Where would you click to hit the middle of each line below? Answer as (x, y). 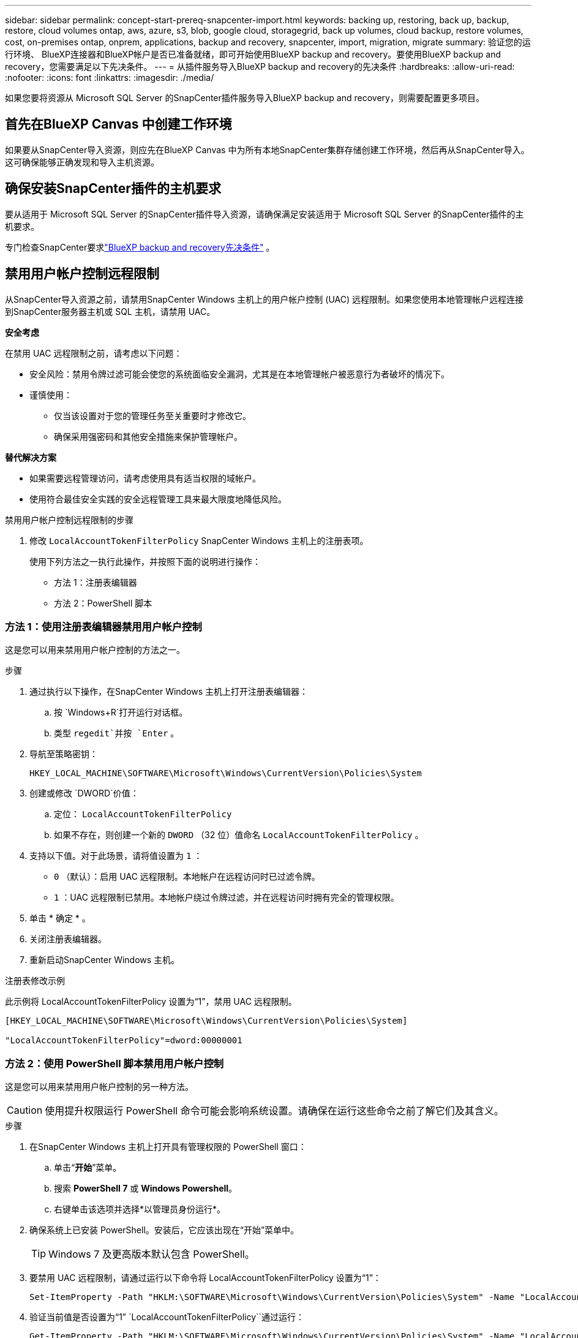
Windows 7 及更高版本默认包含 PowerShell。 (152, 1254)
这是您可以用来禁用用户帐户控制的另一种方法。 (99, 1087)
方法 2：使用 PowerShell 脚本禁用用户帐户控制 (114, 1063)
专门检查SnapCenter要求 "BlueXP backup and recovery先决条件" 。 (140, 247)
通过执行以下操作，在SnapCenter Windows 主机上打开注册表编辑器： (169, 692)
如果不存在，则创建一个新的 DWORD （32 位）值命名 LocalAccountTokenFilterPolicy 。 (239, 835)
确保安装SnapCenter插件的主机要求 (113, 189)
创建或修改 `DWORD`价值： (84, 793)
